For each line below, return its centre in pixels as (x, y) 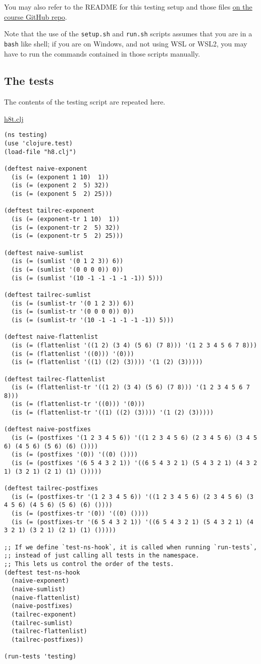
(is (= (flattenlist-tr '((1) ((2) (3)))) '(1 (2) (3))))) (113, 413)
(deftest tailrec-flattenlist (55, 379)
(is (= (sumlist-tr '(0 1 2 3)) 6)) (73, 303)
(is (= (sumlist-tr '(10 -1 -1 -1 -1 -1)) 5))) (93, 320)
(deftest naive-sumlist (44, 253)
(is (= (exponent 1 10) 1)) (60, 177)
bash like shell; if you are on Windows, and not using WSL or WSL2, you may (126, 43)
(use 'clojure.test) (39, 144)
